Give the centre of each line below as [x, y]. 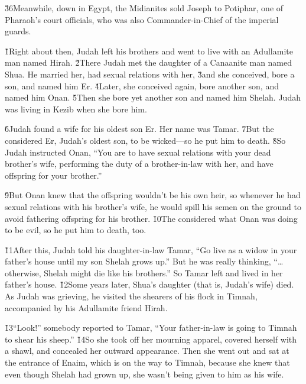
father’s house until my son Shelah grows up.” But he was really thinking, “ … [144, 261]
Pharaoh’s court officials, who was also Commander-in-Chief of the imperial [142, 19]
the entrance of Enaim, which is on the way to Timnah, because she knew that [147, 362]
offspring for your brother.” [53, 175]
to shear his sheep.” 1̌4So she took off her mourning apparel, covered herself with [151, 339]
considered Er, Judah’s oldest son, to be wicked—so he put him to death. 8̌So [145, 140]
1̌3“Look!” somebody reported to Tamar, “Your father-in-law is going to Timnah [151, 327]
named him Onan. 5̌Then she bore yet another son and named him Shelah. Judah [153, 97]
